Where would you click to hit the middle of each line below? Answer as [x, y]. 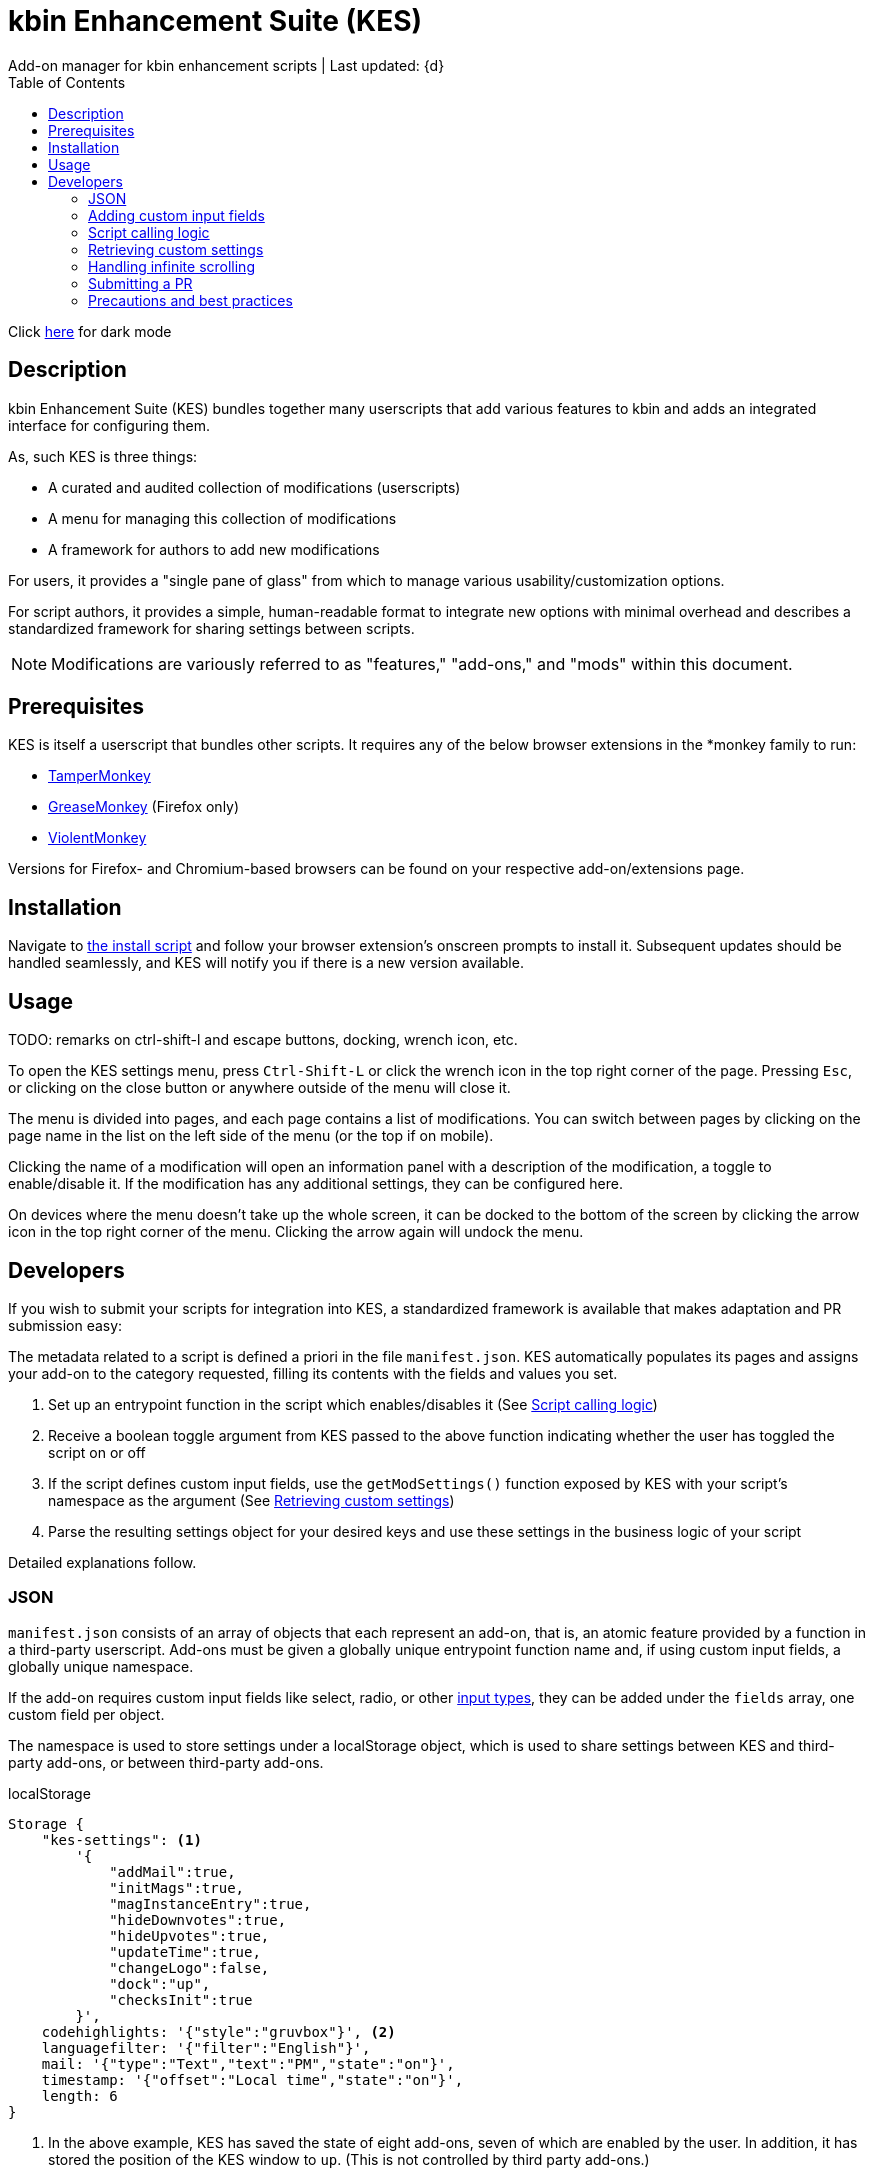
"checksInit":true [181, 1999]
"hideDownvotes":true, [198, 1919]
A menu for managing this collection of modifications [222, 518]
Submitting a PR [140, 283]
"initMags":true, [177, 1887]
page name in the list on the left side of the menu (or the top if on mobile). [251, 1136]
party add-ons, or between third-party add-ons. [166, 1762]
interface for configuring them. [109, 425]
